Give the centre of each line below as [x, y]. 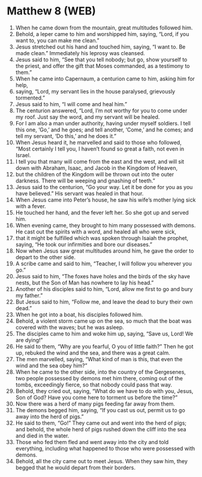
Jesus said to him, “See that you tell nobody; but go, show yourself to [101, 59]
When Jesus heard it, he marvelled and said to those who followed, [98, 142]
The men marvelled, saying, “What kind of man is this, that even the [99, 359]
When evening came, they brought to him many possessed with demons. [105, 225]
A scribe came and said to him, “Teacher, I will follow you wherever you [104, 263]
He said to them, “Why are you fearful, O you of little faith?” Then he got [104, 346]
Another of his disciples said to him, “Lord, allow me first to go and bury [104, 289]
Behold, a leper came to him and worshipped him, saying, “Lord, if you [102, 34]
